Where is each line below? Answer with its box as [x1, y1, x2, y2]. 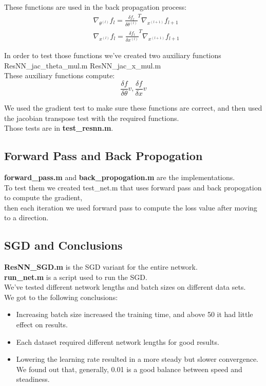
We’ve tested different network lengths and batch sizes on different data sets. [4, 282, 246, 292]
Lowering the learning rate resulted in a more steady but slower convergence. [16, 354, 259, 364]
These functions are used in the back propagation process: [4, 2, 187, 12]
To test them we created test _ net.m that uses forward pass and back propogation [4, 182, 262, 192]
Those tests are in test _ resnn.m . [4, 122, 113, 133]
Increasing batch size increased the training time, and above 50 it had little [16, 309, 253, 320]
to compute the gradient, [4, 192, 83, 203]
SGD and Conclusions [4, 237, 123, 253]
